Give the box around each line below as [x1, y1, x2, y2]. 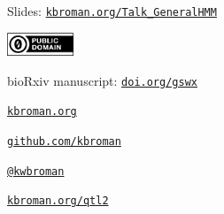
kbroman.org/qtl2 [7, 195, 109, 208]
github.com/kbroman [7, 135, 121, 149]
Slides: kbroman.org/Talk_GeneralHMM [7, 2, 217, 19]
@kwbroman [7, 164, 65, 178]
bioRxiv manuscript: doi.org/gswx [7, 71, 197, 89]
